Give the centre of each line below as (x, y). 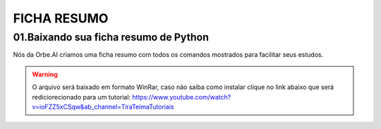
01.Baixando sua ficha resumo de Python (111, 37)
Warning (45, 74)
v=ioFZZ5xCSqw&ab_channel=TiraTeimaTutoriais (103, 107)
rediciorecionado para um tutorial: (81, 97)
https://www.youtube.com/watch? (181, 97)
